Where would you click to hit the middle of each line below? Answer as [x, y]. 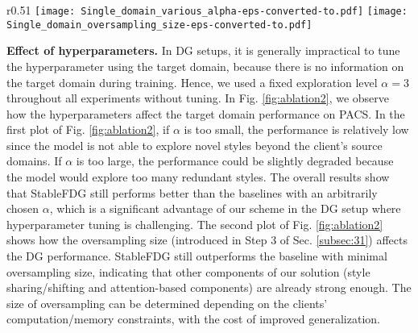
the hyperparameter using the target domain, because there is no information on [205, 66]
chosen [23, 208]
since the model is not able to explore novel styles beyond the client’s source [195, 145]
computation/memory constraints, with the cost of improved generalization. [193, 319]
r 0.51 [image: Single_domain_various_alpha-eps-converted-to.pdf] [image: [207, 10]
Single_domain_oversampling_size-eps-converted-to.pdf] [159, 25]
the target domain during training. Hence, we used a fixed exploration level [192, 82]
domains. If [34, 161]
